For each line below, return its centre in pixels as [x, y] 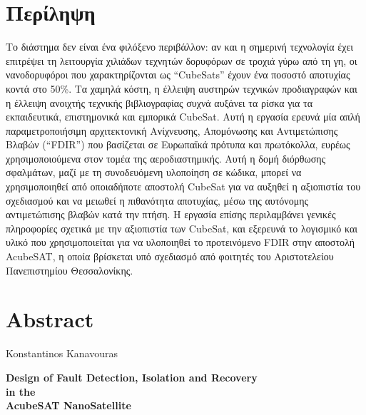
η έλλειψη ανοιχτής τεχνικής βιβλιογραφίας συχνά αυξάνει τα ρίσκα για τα [159, 102]
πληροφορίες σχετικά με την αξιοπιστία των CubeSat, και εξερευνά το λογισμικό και [182, 228]
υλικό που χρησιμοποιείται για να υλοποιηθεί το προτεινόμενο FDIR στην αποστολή [180, 242]
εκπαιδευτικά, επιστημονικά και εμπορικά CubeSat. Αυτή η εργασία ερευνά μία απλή [183, 117]
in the [21, 391]
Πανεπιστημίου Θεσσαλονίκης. [70, 270]
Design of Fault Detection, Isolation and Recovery [132, 377]
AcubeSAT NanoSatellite [68, 405]
